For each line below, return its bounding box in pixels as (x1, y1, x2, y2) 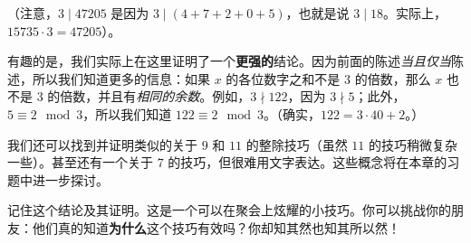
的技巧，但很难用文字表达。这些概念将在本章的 (168, 153, 447, 172)
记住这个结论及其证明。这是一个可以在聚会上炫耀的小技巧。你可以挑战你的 (7, 201, 451, 220)
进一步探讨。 (32, 170, 109, 189)
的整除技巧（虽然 (245, 135, 348, 154)
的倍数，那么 (354, 69, 431, 88)
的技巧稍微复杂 (368, 135, 457, 154)
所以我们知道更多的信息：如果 (32, 69, 210, 88)
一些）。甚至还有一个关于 (7, 153, 153, 172)
